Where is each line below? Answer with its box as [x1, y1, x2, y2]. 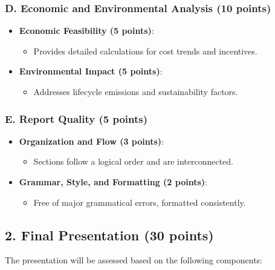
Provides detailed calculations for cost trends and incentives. [33, 44, 257, 57]
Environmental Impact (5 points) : [19, 65, 163, 77]
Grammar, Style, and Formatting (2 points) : [19, 176, 207, 188]
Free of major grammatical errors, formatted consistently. [33, 196, 246, 208]
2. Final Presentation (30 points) [5, 225, 214, 244]
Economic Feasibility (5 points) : [19, 24, 154, 37]
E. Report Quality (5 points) [5, 111, 148, 126]
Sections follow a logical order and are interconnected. [33, 155, 233, 168]
